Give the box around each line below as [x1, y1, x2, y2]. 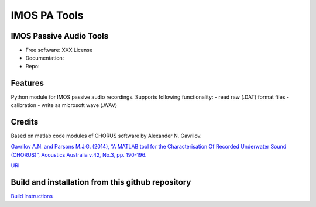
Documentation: [25, 54, 64, 61]
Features [11, 78, 44, 88]
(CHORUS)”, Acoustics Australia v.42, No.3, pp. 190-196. [11, 151, 147, 158]
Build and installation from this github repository [11, 177, 191, 187]
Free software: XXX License [25, 47, 93, 54]
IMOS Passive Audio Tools [11, 31, 108, 41]
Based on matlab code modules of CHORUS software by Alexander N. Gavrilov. [11, 132, 202, 140]
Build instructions [11, 193, 53, 200]
